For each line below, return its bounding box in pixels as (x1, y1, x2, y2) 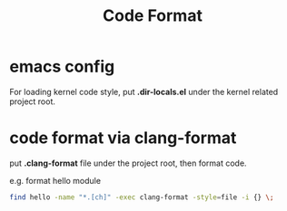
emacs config (9, 56, 115, 77)
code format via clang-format (9, 128, 237, 149)
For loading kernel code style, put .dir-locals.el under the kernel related (9, 86, 279, 97)
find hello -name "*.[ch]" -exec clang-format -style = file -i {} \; (9, 192, 274, 202)
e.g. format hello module (9, 175, 102, 186)
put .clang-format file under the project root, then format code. (9, 158, 247, 168)
